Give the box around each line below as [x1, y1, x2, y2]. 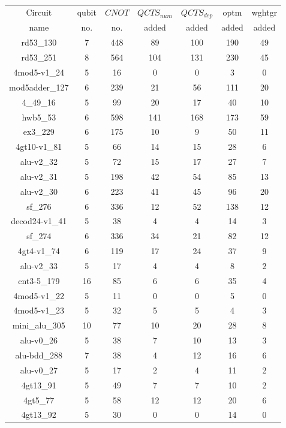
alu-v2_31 [20, 170, 58, 182]
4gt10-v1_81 [16, 140, 62, 153]
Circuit [26, 6, 52, 19]
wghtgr [251, 6, 278, 19]
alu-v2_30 [20, 185, 58, 197]
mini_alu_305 [12, 319, 65, 331]
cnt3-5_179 [18, 274, 60, 287]
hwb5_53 [22, 110, 56, 123]
